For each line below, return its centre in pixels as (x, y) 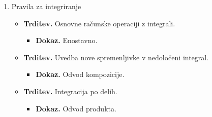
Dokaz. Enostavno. (67, 40)
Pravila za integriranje (46, 6)
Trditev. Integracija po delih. (70, 91)
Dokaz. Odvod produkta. (76, 108)
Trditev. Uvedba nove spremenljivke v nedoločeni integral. (116, 57)
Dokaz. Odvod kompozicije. (80, 74)
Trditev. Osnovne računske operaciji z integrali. (99, 23)
